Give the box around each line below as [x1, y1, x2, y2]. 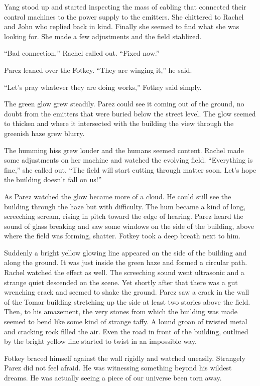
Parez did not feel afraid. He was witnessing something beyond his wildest [4, 362, 232, 373]
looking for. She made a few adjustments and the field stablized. [4, 31, 202, 41]
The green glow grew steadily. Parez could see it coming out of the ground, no [4, 98, 244, 109]
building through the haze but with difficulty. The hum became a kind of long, [4, 201, 246, 211]
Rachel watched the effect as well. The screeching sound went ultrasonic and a [4, 267, 244, 278]
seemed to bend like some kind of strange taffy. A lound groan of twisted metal [4, 316, 247, 327]
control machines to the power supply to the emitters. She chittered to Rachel [4, 11, 244, 22]
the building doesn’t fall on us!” [4, 174, 102, 185]
